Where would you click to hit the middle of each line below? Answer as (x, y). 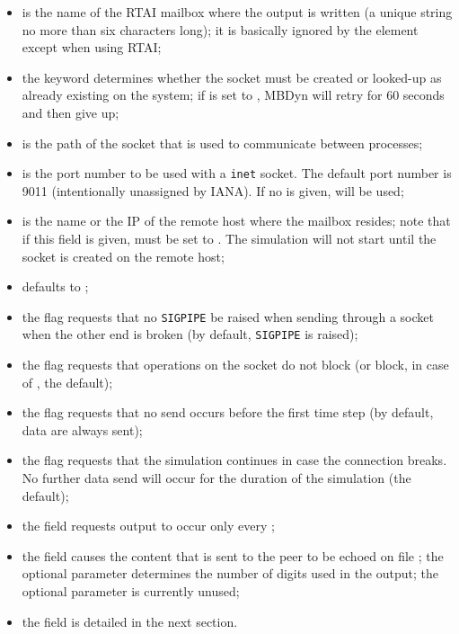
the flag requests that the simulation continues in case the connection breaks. (234, 460)
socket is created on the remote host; (123, 256)
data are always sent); (82, 429)
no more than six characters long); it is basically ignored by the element (220, 29)
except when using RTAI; (92, 47)
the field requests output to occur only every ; (148, 526)
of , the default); (67, 382)
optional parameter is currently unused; (131, 591)
